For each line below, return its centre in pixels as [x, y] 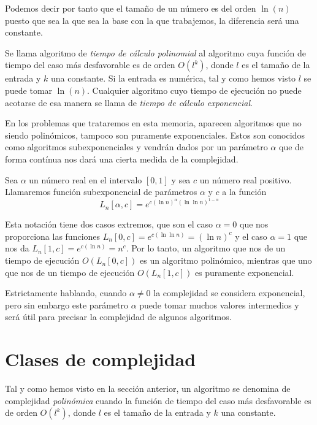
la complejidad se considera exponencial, [229, 293]
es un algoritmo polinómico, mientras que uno [226, 260]
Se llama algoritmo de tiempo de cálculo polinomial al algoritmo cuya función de [156, 52]
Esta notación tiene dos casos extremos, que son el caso [109, 224]
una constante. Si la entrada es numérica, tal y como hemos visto [173, 78]
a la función [244, 192]
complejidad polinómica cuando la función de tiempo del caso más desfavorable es [158, 400]
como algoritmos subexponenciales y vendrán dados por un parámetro [136, 147]
